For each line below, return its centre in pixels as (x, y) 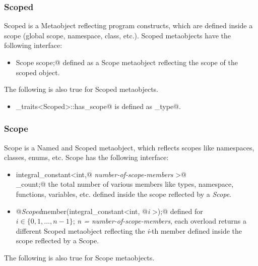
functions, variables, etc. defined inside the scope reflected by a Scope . (123, 194)
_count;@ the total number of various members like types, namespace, (125, 184)
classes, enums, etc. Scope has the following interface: (86, 157)
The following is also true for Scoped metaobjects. (81, 89)
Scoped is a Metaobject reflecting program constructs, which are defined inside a (128, 25)
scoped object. (38, 72)
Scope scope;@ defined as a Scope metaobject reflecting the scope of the (127, 62)
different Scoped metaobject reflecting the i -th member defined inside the (129, 230)
